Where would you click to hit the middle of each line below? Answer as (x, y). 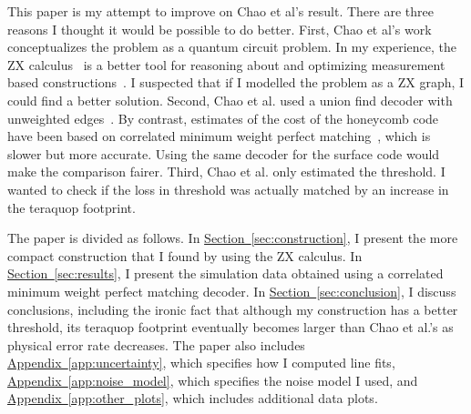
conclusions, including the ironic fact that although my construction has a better (233, 309)
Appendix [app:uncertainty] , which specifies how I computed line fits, (201, 363)
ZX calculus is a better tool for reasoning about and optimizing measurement (226, 64)
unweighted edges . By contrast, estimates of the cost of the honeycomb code (223, 118)
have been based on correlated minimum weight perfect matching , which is (219, 136)
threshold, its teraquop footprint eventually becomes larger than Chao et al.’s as (230, 327)
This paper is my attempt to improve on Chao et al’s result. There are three (220, 11)
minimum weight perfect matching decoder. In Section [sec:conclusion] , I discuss (232, 291)
